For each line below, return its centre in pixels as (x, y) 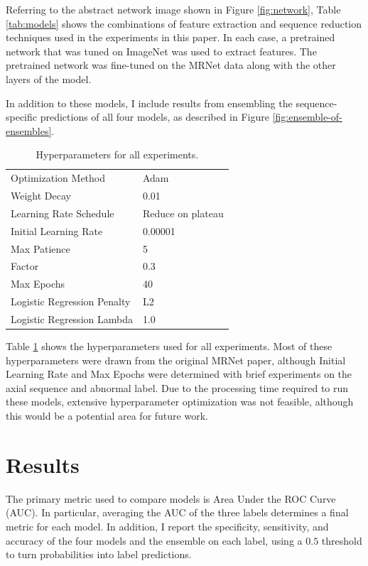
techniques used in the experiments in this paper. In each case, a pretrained (171, 37)
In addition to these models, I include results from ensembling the (149, 103)
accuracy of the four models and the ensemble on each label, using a (154, 540)
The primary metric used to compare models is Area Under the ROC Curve (171, 498)
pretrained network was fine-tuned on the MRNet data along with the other (171, 65)
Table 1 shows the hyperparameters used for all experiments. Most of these (169, 346)
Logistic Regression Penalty (71, 301)
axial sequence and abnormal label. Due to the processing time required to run (177, 387)
